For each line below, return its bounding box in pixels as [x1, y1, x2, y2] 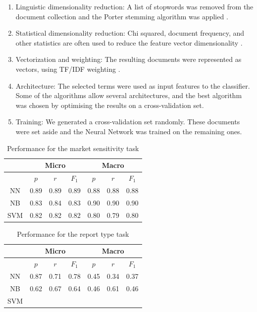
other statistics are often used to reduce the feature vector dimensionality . [15, 37, 243, 48]
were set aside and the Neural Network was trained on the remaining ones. [15, 126, 242, 136]
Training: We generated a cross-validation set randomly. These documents [15, 116, 240, 127]
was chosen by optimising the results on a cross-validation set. [15, 100, 204, 110]
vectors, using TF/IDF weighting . [15, 63, 120, 74]
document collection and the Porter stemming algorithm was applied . [15, 11, 228, 21]
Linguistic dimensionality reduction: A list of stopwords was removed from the [15, 1, 254, 11]
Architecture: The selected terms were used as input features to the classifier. [15, 80, 250, 91]
